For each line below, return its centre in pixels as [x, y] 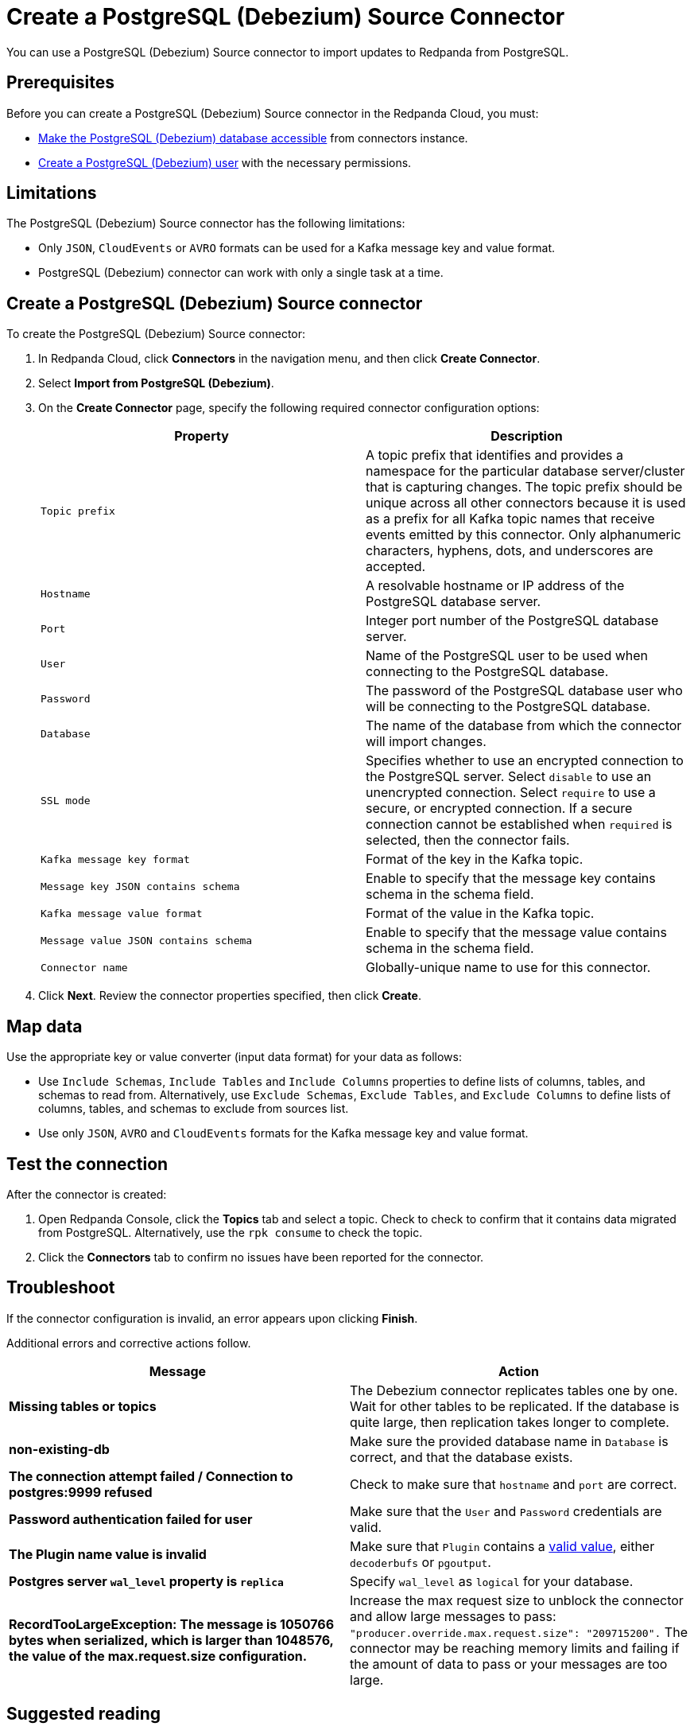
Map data [45, 1026]
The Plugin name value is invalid [108, 1554]
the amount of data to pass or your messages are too [509, 1664]
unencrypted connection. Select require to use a [511, 793]
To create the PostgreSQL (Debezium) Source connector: [156, 334]
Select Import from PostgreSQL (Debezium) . [156, 383]
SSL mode [66, 800]
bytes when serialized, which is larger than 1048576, [171, 1640]
